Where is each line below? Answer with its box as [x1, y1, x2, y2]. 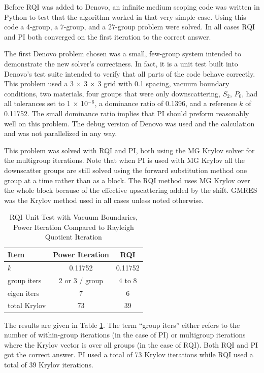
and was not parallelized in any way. [4, 128, 117, 139]
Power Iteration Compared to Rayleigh [13, 221, 134, 232]
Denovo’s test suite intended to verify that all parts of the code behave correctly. [4, 68, 255, 79]
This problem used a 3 [4, 78, 74, 89]
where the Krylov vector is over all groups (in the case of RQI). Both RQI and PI [4, 339, 258, 350]
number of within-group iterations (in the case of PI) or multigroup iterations [4, 329, 246, 340]
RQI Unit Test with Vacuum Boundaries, [9, 212, 138, 222]
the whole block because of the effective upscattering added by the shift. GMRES [4, 185, 257, 195]
